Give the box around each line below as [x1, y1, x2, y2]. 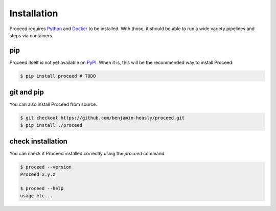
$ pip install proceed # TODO [20, 73, 96, 79]
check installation [9, 137, 67, 146]
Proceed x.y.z [20, 171, 56, 177]
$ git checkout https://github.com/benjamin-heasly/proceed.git [20, 115, 185, 121]
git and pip [9, 88, 44, 97]
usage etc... [20, 193, 53, 199]
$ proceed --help [20, 185, 64, 192]
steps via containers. [9, 32, 54, 38]
